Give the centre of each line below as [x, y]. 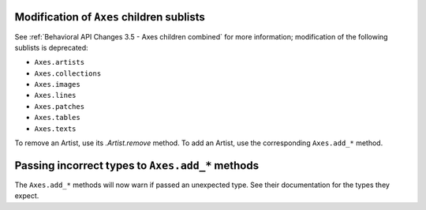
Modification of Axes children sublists [110, 17]
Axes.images [57, 84]
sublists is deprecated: [51, 47]
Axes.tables [57, 118]
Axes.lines [55, 96]
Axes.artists [60, 62]
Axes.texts [55, 129]
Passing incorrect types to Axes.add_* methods [137, 165]
